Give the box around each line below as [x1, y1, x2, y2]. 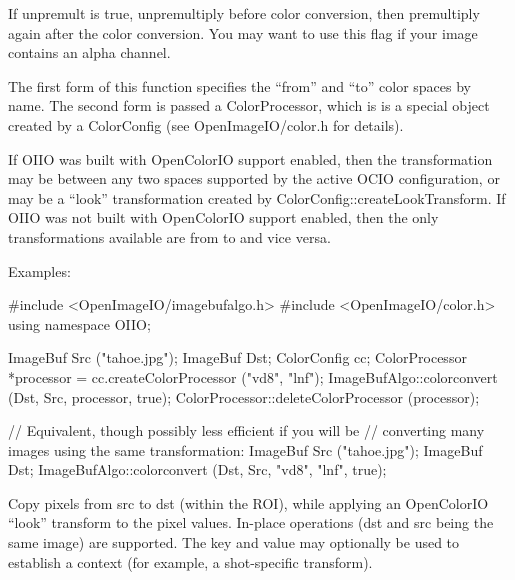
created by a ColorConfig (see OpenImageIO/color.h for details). [8, 114, 404, 135]
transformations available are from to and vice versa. [8, 226, 331, 247]
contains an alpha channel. [8, 42, 171, 63]
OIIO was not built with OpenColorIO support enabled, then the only [8, 207, 439, 228]
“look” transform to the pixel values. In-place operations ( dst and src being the [8, 512, 494, 533]
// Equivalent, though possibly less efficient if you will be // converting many [8, 420, 485, 441]
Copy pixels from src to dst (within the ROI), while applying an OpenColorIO [8, 492, 489, 513]
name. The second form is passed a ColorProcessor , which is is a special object [8, 95, 490, 116]
